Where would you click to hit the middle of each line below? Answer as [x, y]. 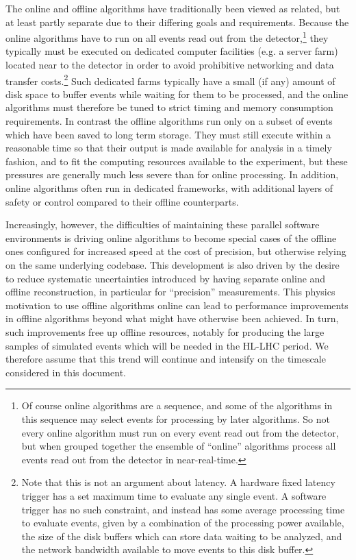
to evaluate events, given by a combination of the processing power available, [183, 523]
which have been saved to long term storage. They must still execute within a [168, 134]
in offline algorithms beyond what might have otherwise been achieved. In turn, [172, 318]
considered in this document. [66, 372]
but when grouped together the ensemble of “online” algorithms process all [179, 446]
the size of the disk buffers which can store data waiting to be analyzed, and [182, 536]
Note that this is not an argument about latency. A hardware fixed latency [178, 482]
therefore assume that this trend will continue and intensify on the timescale [166, 359]
